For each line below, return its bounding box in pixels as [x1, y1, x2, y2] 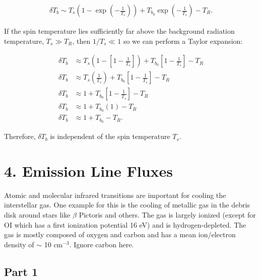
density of [4, 239, 34, 249]
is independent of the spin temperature [50, 131, 170, 142]
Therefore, [4, 131, 36, 142]
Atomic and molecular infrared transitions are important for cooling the [4, 189, 226, 200]
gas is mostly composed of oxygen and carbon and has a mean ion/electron [4, 229, 236, 240]
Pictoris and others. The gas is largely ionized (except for [79, 209, 256, 220]
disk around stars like [4, 209, 71, 220]
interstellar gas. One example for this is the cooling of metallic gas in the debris [4, 199, 250, 210]
